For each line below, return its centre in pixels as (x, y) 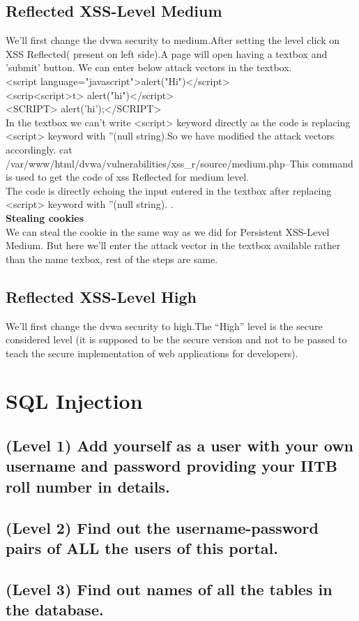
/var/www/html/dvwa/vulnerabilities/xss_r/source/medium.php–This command (179, 163)
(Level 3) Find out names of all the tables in (169, 589)
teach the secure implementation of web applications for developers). (152, 353)
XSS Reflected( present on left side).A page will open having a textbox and (167, 53)
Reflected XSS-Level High (101, 296)
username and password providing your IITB (171, 466)
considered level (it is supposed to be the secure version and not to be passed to (176, 339)
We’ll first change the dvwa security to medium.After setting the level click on (173, 40)
